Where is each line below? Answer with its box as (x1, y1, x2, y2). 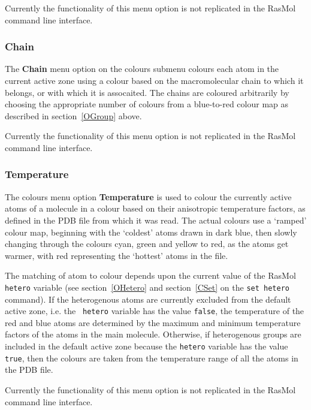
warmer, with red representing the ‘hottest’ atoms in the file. (5, 249, 228, 261)
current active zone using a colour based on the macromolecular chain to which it (5, 74, 304, 86)
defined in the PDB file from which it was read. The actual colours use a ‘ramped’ (5, 213, 307, 226)
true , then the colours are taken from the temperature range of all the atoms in (5, 351, 298, 364)
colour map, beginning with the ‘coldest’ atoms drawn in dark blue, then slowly (5, 225, 297, 238)
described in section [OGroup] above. (5, 109, 142, 122)
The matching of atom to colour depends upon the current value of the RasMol (5, 269, 296, 282)
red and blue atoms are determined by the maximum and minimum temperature (5, 316, 301, 328)
